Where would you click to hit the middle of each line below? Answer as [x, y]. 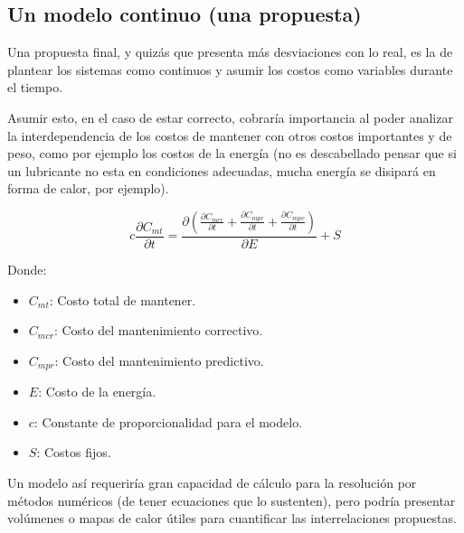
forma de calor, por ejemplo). [88, 188]
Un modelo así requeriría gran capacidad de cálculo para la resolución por [212, 482]
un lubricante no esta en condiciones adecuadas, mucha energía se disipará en [222, 170]
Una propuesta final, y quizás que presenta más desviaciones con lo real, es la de [230, 52]
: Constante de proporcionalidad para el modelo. [168, 421]
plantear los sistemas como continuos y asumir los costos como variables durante [230, 69]
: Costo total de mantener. [123, 299]
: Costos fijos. [74, 452]
